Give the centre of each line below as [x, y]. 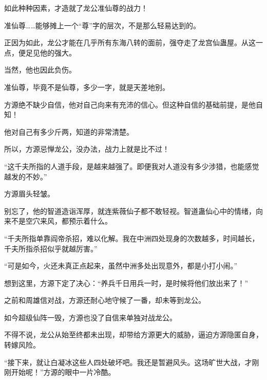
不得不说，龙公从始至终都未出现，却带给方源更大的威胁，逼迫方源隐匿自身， [133, 334]
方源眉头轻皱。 [29, 194]
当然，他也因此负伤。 [40, 70]
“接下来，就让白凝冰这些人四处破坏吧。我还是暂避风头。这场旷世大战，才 [128, 362]
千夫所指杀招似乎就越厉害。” [51, 248]
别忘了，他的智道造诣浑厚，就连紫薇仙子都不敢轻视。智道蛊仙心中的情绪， [130, 211]
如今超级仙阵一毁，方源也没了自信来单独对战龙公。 [90, 317]
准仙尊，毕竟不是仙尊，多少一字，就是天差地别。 [87, 87]
